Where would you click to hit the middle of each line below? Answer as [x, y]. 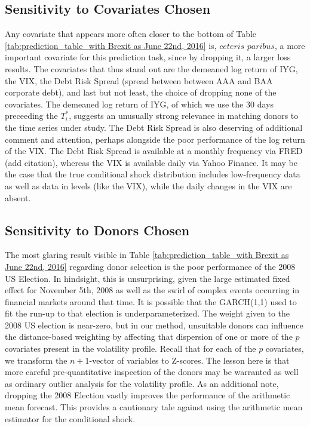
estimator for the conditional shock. [70, 418]
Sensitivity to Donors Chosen [97, 230]
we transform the [36, 360]
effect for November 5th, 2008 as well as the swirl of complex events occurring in [152, 290]
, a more [290, 45]
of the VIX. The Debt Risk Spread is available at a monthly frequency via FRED [154, 151]
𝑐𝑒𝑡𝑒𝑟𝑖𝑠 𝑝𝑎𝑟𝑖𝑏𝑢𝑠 [247, 46]
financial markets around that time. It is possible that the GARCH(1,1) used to [151, 301]
